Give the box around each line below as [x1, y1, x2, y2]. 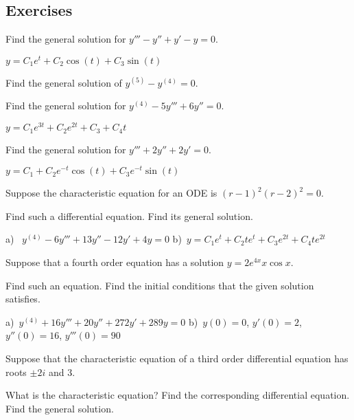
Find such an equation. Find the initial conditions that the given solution [5, 278, 314, 292]
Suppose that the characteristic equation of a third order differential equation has [5, 351, 349, 366]
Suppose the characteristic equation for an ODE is [5, 186, 217, 200]
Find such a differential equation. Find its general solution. [5, 208, 253, 223]
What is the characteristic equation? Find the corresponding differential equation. [5, 388, 350, 402]
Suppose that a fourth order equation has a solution [5, 255, 224, 269]
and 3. [48, 364, 75, 379]
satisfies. [5, 291, 40, 306]
